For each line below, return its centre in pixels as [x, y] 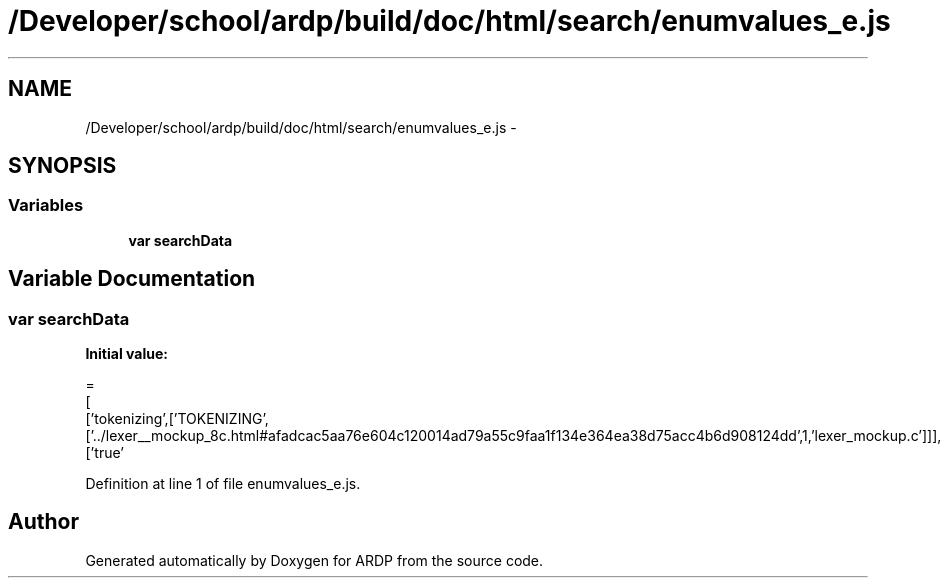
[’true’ [104, 453]
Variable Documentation [132, 279]
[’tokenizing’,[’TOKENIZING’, [177, 419]
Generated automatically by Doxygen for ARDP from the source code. [314, 560]
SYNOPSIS [62, 166]
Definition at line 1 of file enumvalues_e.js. [223, 484]
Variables [46, 205]
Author [43, 522]
